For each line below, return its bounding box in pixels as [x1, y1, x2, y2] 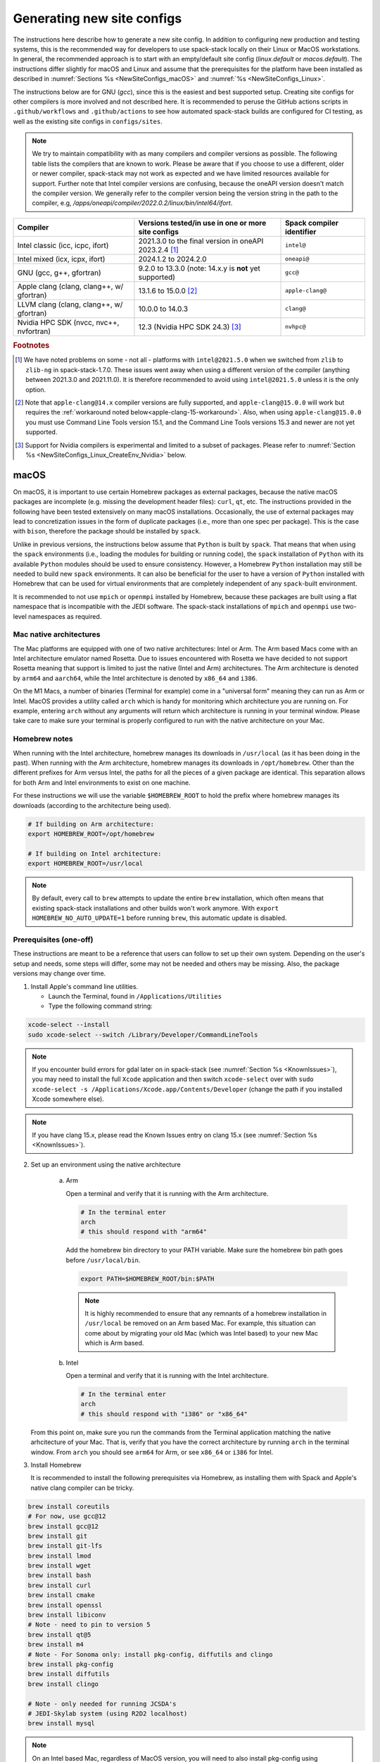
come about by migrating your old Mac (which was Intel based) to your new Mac [84, 1329, 318, 1337]
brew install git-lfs [27, 1542, 103, 1550]
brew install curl [27, 1581, 91, 1589]
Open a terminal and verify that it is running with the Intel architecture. [65, 1372, 269, 1380]
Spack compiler [285, 218, 339, 228]
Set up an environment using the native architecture [30, 1160, 181, 1169]
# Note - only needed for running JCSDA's [27, 1699, 177, 1708]
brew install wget [27, 1562, 91, 1570]
